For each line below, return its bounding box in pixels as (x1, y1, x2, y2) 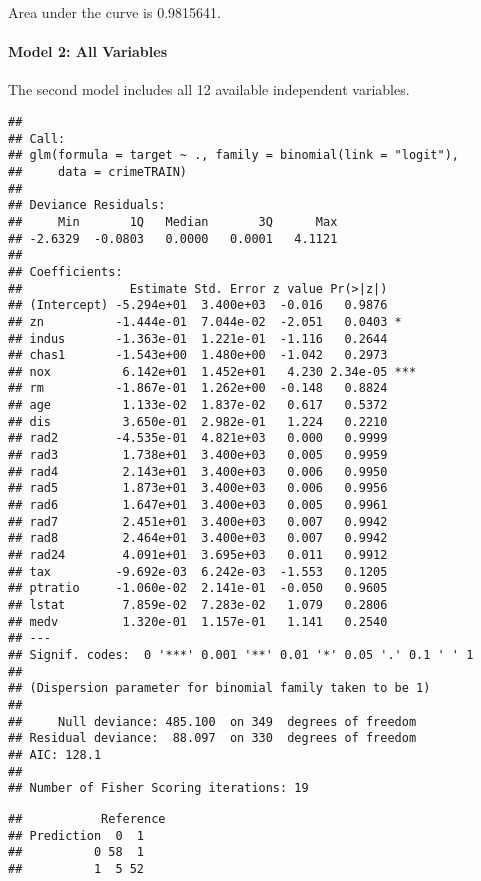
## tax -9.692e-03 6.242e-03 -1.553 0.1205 (8, 564, 388, 579)
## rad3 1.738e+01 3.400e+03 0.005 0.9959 (8, 448, 388, 463)
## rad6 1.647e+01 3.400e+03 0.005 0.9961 (8, 498, 388, 513)
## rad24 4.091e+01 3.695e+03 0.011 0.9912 (8, 548, 388, 563)
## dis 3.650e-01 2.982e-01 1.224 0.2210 (8, 414, 388, 429)
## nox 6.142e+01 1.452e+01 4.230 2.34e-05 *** (8, 364, 417, 379)
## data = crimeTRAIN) (8, 164, 187, 179)
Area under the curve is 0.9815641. (8, 2, 221, 22)
